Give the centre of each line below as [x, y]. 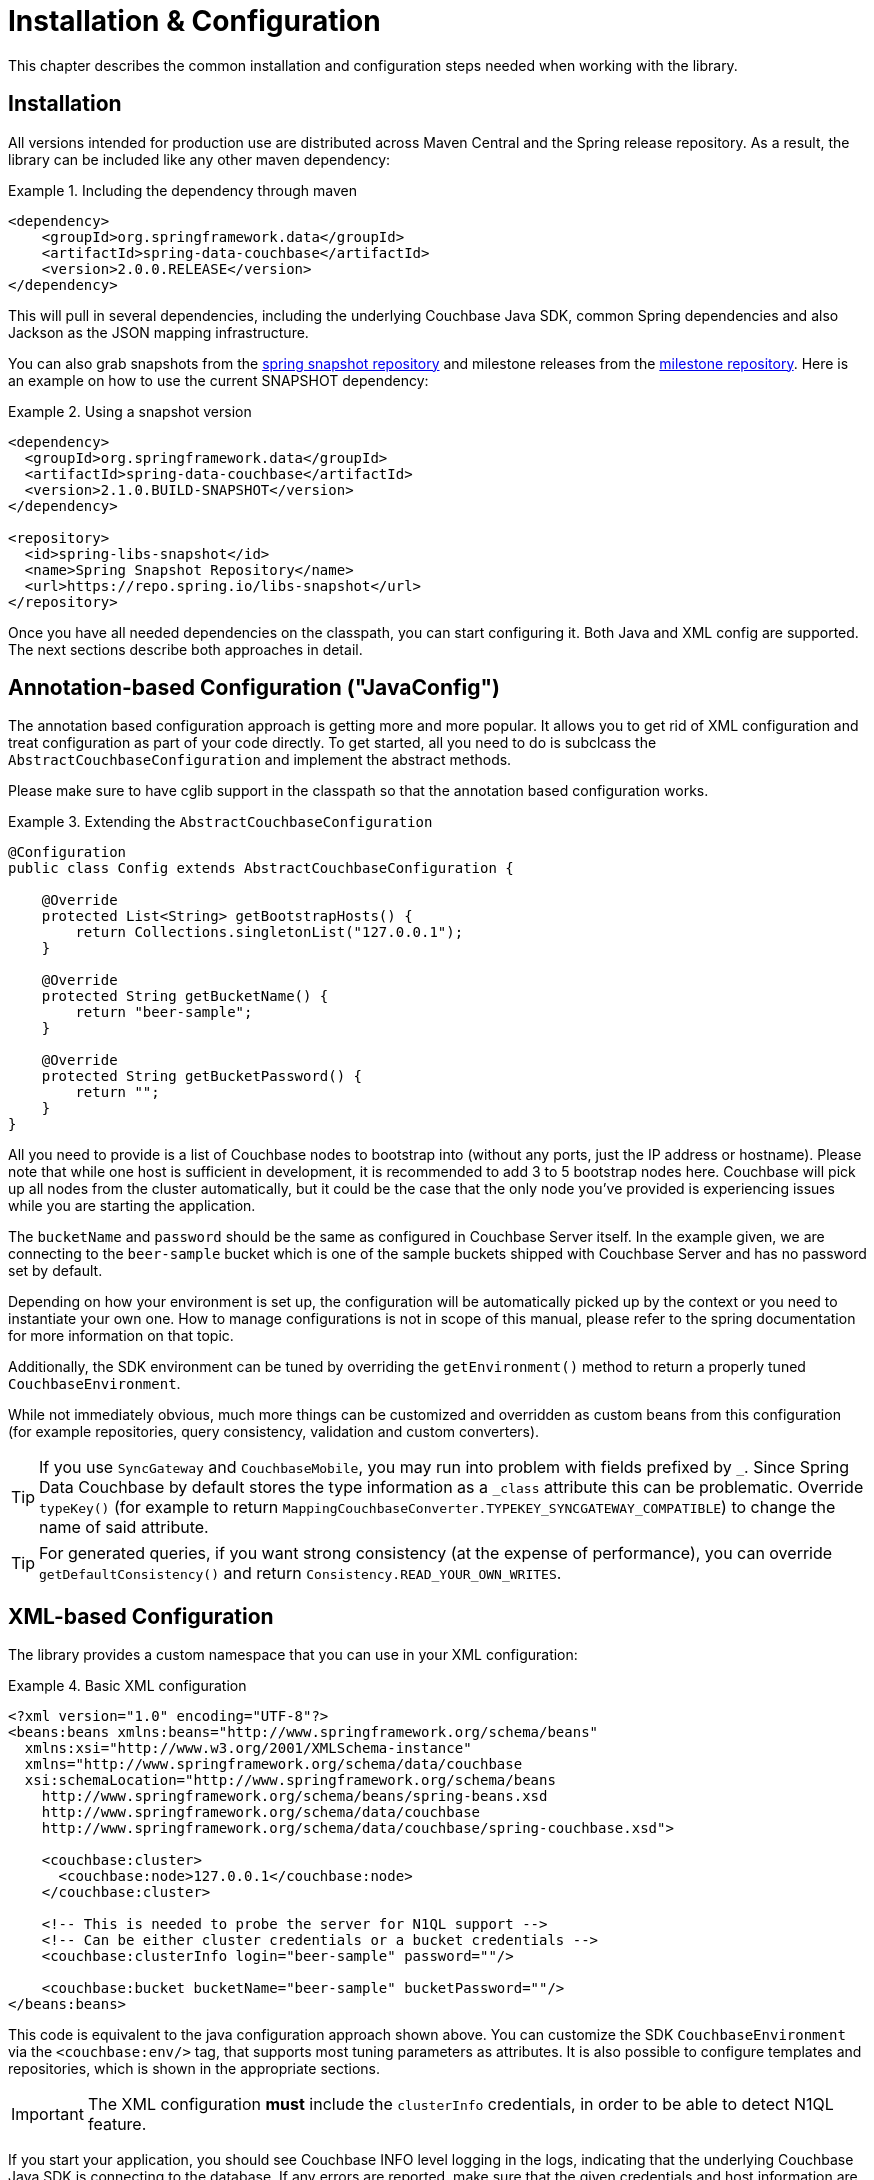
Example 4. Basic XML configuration [127, 1686]
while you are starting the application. [132, 1206]
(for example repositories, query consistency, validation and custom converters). [274, 1432]
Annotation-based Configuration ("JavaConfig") [254, 688]
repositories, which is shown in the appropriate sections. [194, 2069]
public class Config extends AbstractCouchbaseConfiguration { [261, 868]
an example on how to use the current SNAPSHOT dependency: [218, 380]
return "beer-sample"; [164, 1012]
